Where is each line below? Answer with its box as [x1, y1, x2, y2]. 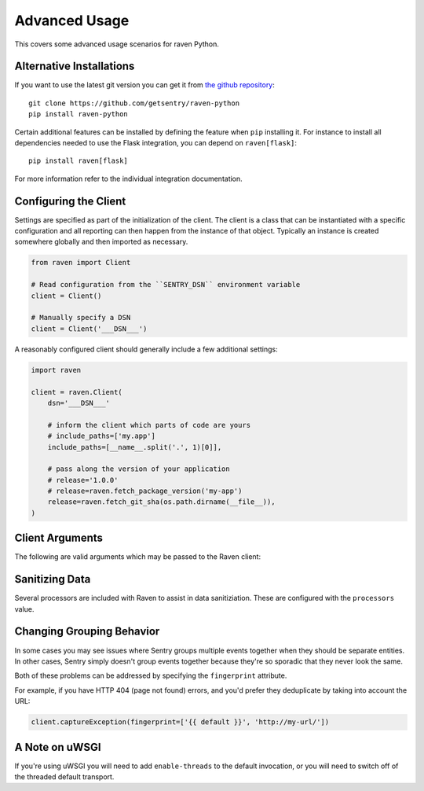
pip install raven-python [28, 110, 129, 119]
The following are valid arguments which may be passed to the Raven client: [14, 552, 261, 561]
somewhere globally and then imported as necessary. [14, 237, 188, 247]
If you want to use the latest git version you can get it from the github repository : [14, 80, 275, 90]
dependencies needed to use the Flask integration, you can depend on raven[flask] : [14, 138, 298, 148]
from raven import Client [31, 258, 131, 267]
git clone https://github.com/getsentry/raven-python [28, 98, 239, 108]
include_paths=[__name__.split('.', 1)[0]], [47, 443, 222, 451]
